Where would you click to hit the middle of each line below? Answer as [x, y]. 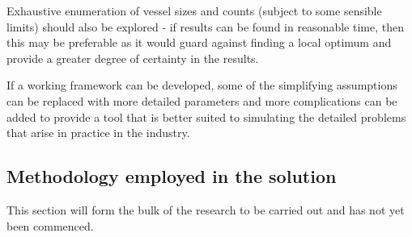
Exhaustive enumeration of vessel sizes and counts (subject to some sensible [194, 10]
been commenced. [50, 225]
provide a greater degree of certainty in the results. [133, 58]
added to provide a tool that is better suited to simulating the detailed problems [206, 116]
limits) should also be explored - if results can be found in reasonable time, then [205, 26]
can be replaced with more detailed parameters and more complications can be [202, 100]
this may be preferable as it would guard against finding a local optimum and [199, 42]
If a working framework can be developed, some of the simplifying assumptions [202, 85]
